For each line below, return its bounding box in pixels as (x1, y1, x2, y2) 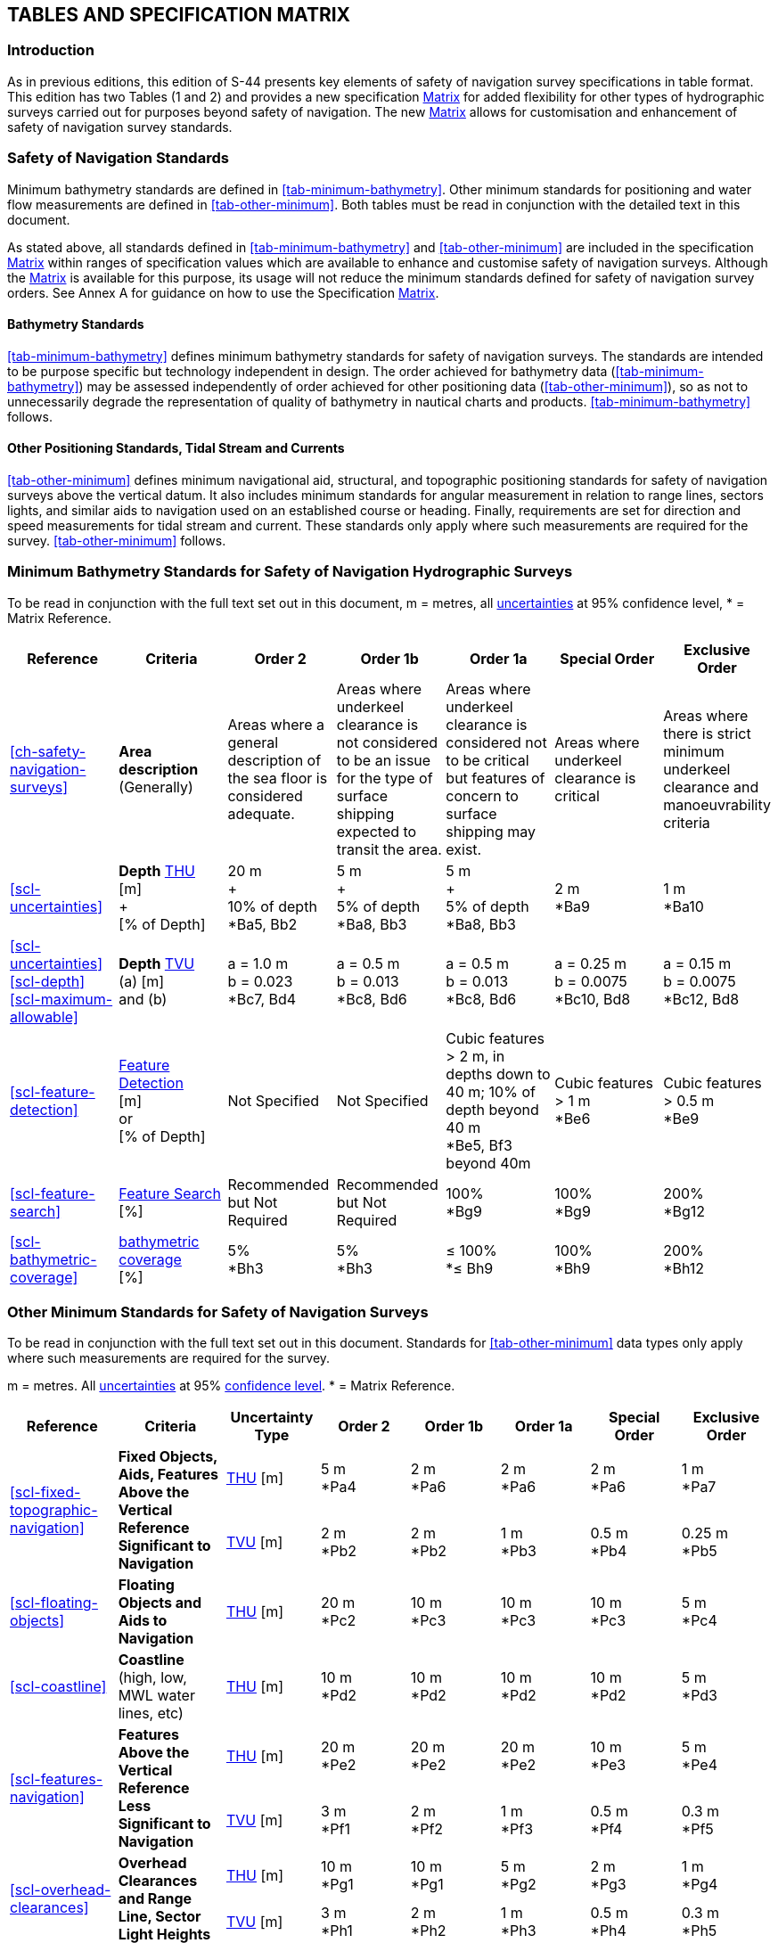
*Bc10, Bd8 (554, 989, 631, 1008)
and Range (118, 1890, 192, 1908)
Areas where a (227, 715, 325, 734)
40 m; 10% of (446, 1082, 536, 1101)
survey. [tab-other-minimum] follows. (7, 532, 226, 548)
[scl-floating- (10, 1594, 98, 1612)
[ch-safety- (10, 742, 86, 760)
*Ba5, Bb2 (227, 914, 298, 933)
